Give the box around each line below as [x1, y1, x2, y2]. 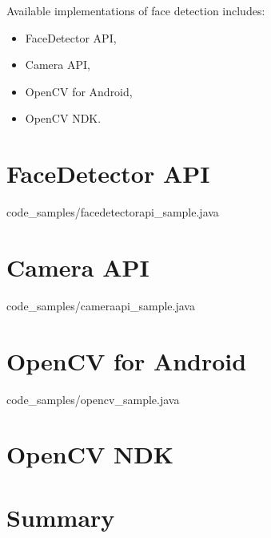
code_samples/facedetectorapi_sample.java [6, 204, 219, 220]
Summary [6, 500, 115, 533]
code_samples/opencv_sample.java [6, 390, 180, 407]
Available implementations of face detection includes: [6, 2, 265, 18]
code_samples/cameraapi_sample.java [6, 297, 195, 313]
